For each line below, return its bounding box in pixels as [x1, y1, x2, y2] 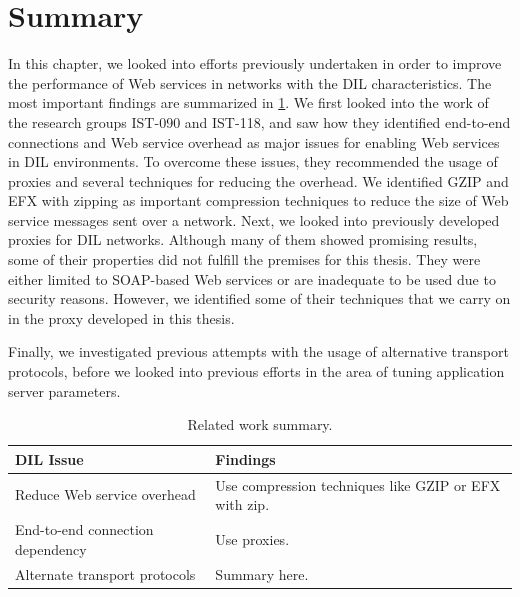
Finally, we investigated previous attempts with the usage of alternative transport [8, 341, 509, 362]
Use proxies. [215, 528, 290, 549]
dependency [15, 538, 87, 559]
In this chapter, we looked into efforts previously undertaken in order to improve [8, 53, 502, 74]
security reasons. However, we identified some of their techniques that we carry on [8, 288, 511, 309]
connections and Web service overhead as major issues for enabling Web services [8, 131, 500, 152]
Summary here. [215, 563, 309, 584]
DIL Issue [15, 448, 84, 469]
